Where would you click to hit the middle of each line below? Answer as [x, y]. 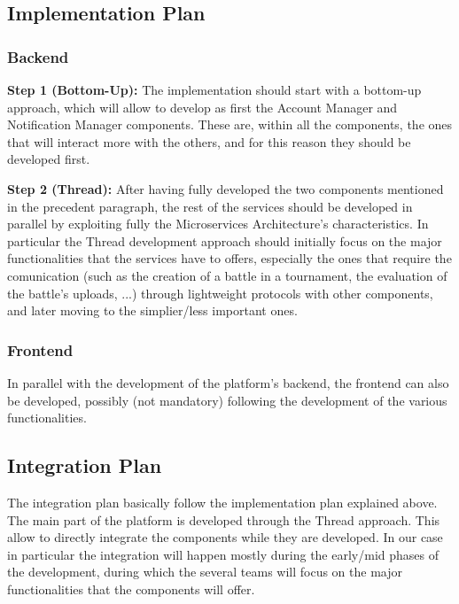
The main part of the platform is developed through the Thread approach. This [224, 519]
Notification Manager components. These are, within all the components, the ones [230, 124]
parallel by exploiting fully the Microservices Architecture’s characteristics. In [218, 224]
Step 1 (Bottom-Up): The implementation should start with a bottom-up [214, 89]
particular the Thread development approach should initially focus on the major [225, 240]
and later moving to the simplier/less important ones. [152, 310]
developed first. [49, 159]
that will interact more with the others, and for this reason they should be [209, 141]
